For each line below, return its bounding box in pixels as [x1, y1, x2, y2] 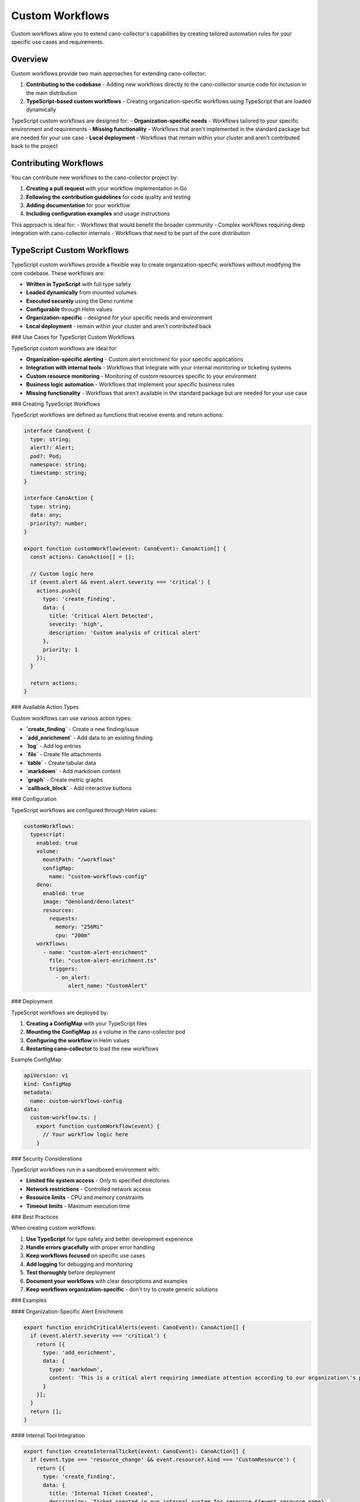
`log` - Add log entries [26, 743, 82, 750]
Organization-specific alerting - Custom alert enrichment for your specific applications [26, 356, 244, 363]
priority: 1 [43, 646, 78, 653]
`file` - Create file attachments [26, 751, 101, 758]
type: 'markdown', [49, 1366, 103, 1373]
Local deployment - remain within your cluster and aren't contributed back [26, 322, 212, 330]
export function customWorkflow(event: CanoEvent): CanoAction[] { [23, 545, 227, 552]
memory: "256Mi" [55, 923, 103, 931]
